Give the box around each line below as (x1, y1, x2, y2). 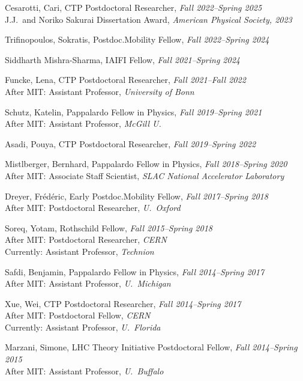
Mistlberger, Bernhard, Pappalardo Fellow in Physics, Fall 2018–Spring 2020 (5, 157, 287, 170)
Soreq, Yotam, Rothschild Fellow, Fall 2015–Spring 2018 (5, 221, 212, 234)
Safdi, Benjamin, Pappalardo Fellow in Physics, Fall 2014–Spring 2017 (5, 265, 265, 278)
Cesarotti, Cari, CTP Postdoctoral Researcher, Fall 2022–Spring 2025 (5, 1, 262, 13)
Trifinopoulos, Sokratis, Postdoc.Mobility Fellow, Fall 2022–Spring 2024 (5, 33, 269, 46)
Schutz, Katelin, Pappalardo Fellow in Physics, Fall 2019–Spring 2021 (5, 105, 262, 118)
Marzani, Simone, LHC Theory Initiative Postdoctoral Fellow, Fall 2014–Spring (5, 341, 298, 353)
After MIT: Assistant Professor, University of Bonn (5, 85, 194, 97)
